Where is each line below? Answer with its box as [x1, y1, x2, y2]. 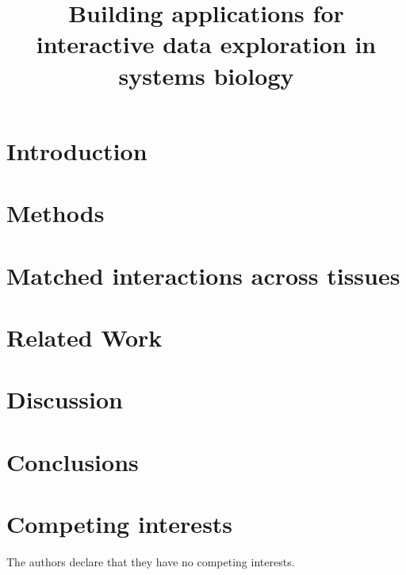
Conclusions [6, 445, 139, 477]
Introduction [6, 134, 147, 167]
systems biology [118, 59, 294, 91]
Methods [6, 197, 105, 229]
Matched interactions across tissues [6, 259, 400, 291]
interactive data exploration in [36, 28, 377, 60]
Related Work [6, 320, 163, 353]
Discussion [6, 383, 123, 416]
